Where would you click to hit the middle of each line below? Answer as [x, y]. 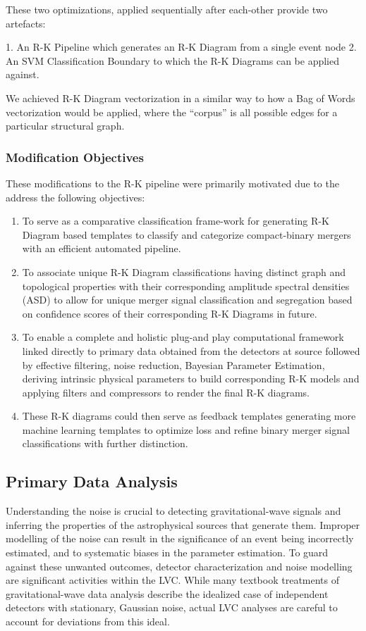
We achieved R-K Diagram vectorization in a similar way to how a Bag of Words [181, 98]
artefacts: [26, 23]
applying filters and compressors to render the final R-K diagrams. [166, 392]
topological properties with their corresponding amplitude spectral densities [186, 286]
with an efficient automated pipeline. [102, 248]
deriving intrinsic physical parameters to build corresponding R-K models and [191, 379]
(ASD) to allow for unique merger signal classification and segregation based [187, 300]
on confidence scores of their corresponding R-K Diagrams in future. [170, 313]
